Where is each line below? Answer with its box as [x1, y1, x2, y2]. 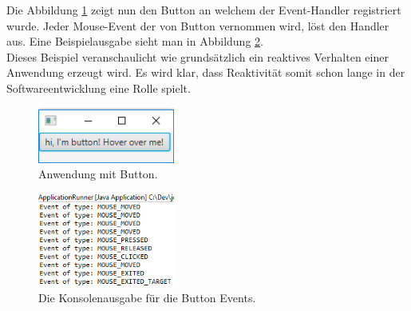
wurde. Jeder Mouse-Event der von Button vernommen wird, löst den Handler [6, 17, 389, 34]
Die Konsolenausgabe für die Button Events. [38, 289, 256, 306]
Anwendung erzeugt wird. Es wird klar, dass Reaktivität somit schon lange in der [6, 64, 405, 81]
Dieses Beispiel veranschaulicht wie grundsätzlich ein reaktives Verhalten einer [6, 48, 389, 65]
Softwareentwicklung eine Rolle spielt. [6, 79, 191, 96]
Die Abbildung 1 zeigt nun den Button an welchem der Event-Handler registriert [6, 2, 401, 18]
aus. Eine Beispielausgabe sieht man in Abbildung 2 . [6, 33, 263, 50]
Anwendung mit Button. [38, 165, 158, 182]
